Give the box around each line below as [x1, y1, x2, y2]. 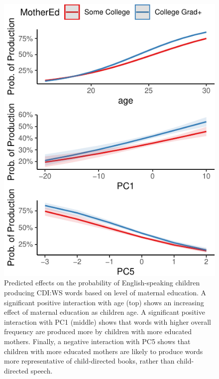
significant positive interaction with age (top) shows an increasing [4, 297, 204, 307]
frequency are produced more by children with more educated [4, 326, 192, 337]
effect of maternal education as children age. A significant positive [4, 307, 205, 317]
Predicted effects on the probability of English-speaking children [4, 277, 200, 288]
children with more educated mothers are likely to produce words [4, 346, 203, 356]
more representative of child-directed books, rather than [4, 356, 175, 366]
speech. [30, 365, 53, 376]
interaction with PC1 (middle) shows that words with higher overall [4, 316, 211, 327]
